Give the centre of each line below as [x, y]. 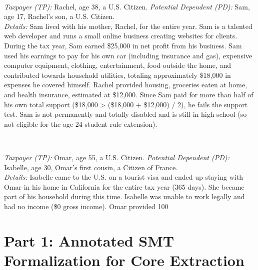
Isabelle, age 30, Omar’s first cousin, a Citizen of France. [91, 167]
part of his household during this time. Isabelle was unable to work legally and [124, 196]
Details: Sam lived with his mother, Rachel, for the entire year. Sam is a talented [128, 26]
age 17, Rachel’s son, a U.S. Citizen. [59, 16]
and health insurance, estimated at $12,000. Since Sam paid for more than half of [129, 94]
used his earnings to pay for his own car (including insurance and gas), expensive [128, 55]
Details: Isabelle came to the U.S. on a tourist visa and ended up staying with [123, 177]
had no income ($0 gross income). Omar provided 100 [86, 206]
